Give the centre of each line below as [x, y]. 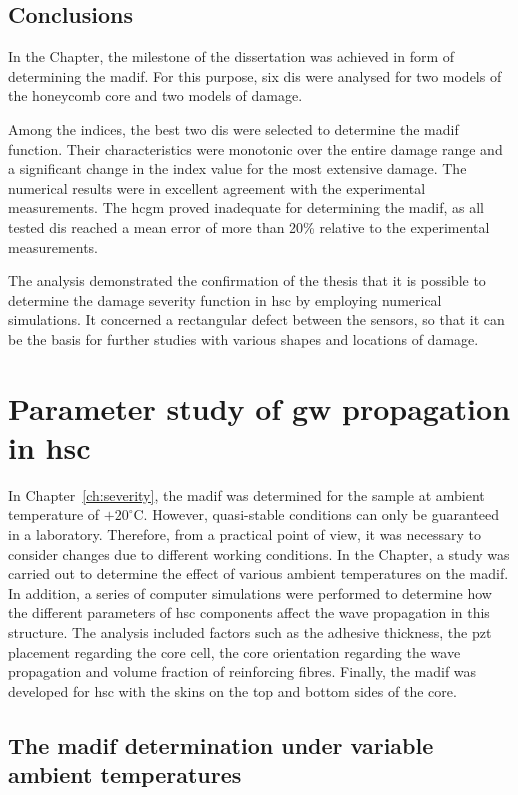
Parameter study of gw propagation [259, 407]
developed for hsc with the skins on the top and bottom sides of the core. [232, 690]
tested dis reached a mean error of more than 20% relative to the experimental [249, 226]
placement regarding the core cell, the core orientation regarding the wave [234, 651]
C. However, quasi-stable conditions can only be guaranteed [316, 514]
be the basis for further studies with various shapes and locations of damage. [243, 338]
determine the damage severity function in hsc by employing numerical [225, 299]
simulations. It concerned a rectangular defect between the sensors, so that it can [256, 319]
